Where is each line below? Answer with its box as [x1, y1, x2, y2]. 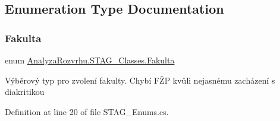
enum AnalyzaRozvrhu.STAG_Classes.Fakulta [5, 54, 175, 66]
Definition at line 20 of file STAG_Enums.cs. [5, 105, 169, 117]
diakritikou [5, 85, 45, 98]
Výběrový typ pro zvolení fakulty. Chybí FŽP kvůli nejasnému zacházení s [5, 74, 275, 86]
